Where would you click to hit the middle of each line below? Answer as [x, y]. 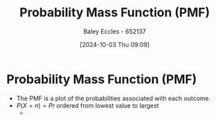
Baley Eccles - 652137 [115, 31]
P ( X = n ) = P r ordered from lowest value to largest [88, 105]
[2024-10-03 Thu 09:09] [115, 44]
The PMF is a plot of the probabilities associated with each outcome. [113, 98]
